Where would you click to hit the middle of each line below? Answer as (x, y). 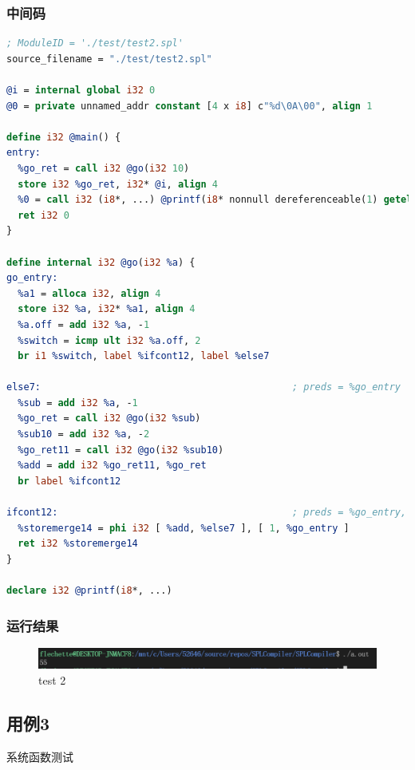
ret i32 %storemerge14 (78, 544)
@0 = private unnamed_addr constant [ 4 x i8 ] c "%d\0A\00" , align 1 (190, 106)
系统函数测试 (40, 756)
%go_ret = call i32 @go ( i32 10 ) (104, 168)
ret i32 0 (43, 215)
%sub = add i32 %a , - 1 (78, 403)
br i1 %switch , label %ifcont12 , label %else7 (144, 356)
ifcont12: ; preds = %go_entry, (207, 513)
